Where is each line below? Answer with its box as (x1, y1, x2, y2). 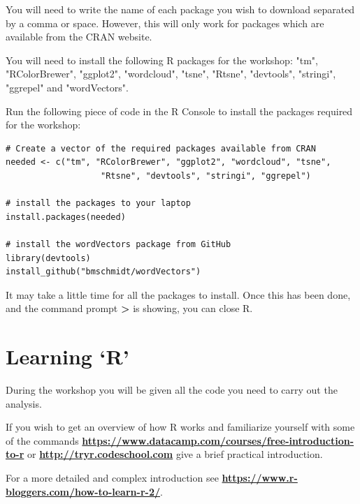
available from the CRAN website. (6, 29, 152, 44)
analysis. (6, 396, 42, 410)
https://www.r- (222, 470, 298, 484)
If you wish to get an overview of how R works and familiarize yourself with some (6, 420, 355, 434)
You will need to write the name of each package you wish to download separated (6, 2, 355, 16)
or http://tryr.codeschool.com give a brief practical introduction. (27, 447, 323, 461)
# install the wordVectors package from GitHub (6, 239, 231, 249)
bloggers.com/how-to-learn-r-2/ (6, 484, 160, 498)
